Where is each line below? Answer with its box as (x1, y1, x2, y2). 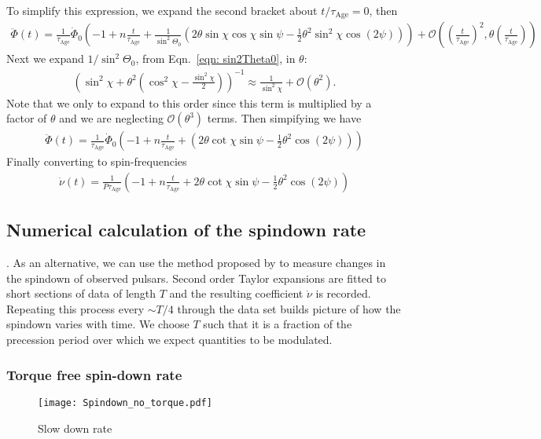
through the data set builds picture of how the (177, 300, 401, 316)
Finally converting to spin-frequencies (6, 153, 187, 170)
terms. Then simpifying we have (207, 110, 362, 126)
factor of (6, 110, 47, 126)
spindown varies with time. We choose (6, 316, 190, 332)
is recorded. (315, 285, 371, 302)
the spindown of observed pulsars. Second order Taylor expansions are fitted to (6, 269, 386, 286)
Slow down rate (38, 419, 112, 436)
